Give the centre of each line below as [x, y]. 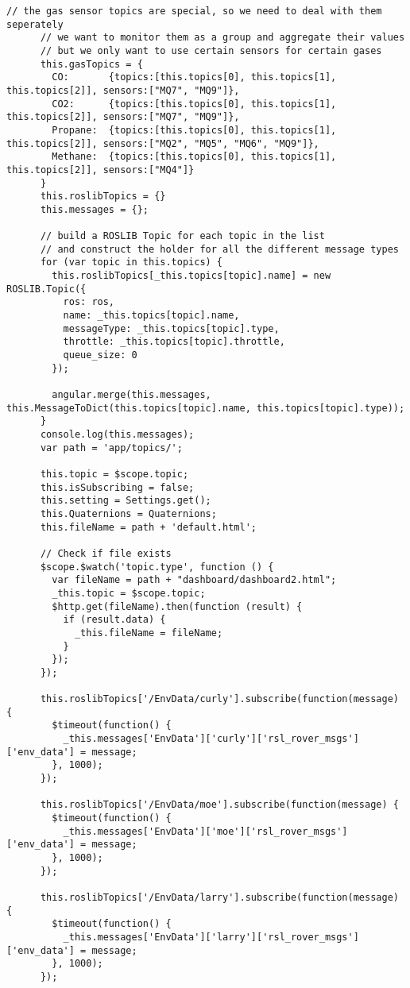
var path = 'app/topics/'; [111, 448]
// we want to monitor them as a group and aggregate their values [222, 38]
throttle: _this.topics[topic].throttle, [174, 342]
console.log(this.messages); [117, 434]
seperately [35, 24]
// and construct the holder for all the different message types [219, 249]
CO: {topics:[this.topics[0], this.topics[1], [194, 77]
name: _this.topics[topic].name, [151, 316]
